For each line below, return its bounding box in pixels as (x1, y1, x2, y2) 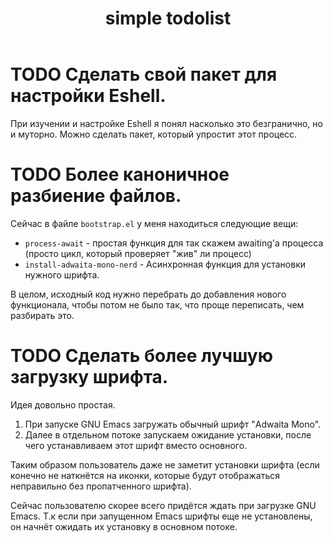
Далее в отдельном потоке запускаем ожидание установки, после (24, 428, 312, 441)
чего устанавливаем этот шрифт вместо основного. (24, 439, 248, 451)
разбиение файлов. (10, 185, 182, 207)
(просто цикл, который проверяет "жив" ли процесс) (24, 247, 252, 259)
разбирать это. (10, 309, 75, 321)
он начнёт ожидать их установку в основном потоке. (10, 520, 238, 532)
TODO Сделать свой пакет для (10, 63, 278, 86)
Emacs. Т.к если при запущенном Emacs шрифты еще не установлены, (10, 510, 313, 522)
